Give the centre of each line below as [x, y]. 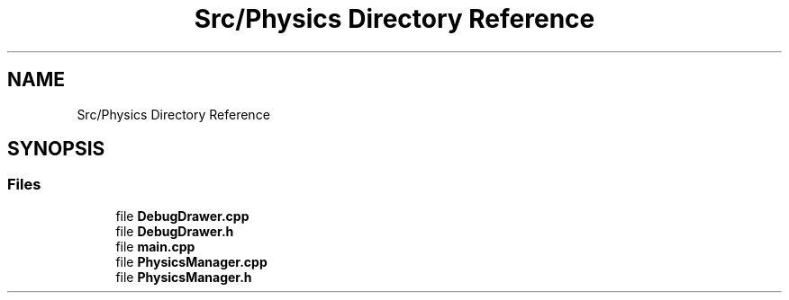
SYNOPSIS [56, 149]
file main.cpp [155, 246]
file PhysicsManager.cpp [191, 261]
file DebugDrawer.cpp [182, 216]
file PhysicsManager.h [184, 277]
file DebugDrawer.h [175, 231]
